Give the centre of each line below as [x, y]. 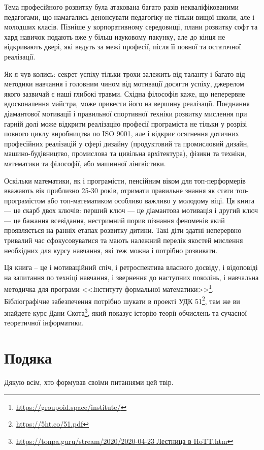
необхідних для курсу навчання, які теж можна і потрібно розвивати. [111, 250]
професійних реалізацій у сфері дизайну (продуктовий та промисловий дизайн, [127, 143]
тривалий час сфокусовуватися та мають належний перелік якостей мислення [124, 240]
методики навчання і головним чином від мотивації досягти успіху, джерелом [124, 84]
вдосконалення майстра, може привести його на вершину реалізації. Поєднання [127, 103]
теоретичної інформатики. [44, 323]
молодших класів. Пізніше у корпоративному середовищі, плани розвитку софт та [131, 27]
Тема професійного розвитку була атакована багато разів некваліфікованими [122, 7]
